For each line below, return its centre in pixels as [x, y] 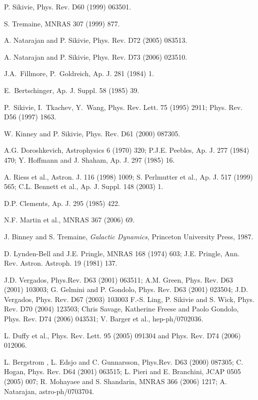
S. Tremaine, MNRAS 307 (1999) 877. [62, 23]
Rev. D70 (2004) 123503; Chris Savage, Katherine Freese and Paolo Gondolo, [122, 309]
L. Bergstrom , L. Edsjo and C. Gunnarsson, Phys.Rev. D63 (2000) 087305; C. [124, 361]
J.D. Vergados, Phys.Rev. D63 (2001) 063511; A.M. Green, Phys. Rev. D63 [119, 279]
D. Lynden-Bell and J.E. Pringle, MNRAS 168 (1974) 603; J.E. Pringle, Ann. [122, 253]
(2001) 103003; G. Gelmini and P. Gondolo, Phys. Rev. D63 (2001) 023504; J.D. [126, 289]
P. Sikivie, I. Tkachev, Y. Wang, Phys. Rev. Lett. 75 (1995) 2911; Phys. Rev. [123, 107]
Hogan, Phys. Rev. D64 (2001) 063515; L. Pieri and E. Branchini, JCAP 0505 [123, 371]
